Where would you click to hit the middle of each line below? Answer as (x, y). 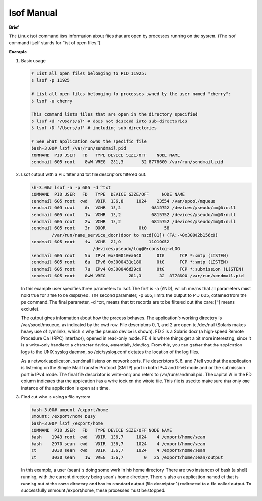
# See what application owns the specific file (89, 142)
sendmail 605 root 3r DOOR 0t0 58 (100, 228)
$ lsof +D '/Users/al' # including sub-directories (94, 128)
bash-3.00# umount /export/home (70, 410)
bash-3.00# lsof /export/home (67, 423)
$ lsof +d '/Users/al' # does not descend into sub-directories (109, 121)
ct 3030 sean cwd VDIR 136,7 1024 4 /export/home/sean (118, 450)
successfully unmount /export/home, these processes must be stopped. (93, 490)
